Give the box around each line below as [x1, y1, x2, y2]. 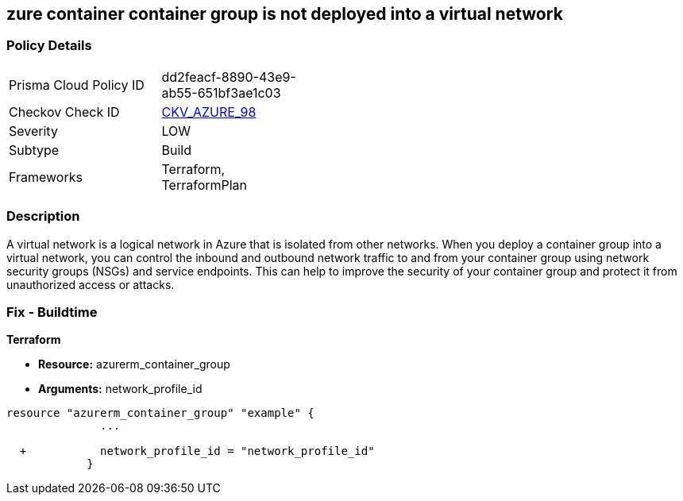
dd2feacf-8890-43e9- [161, 68, 296, 85]
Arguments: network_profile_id [38, 382, 203, 396]
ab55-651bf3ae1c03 [161, 84, 281, 101]
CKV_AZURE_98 [161, 103, 257, 120]
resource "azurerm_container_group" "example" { [6, 407, 314, 420]
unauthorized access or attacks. [6, 277, 175, 291]
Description [6, 208, 80, 225]
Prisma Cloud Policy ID [9, 76, 145, 93]
